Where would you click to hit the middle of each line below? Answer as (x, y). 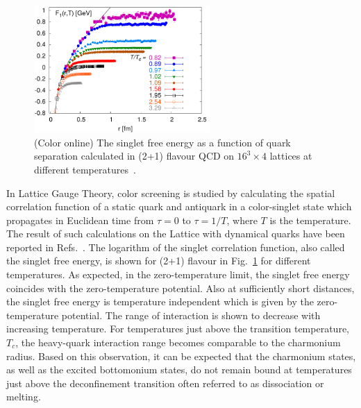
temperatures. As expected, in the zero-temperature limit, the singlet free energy (178, 274)
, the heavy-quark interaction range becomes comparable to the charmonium (178, 342)
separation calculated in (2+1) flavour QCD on (134, 156)
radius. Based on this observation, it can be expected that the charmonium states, (181, 356)
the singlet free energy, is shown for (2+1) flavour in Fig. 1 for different (159, 261)
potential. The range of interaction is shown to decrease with (191, 315)
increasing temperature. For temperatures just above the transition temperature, (178, 329)
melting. (24, 397)
